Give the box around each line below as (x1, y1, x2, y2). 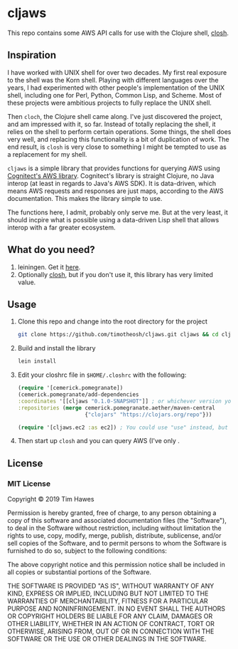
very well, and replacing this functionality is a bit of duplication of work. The (7, 135, 229, 143)
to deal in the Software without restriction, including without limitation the (7, 524, 222, 532)
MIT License (7, 479, 51, 489)
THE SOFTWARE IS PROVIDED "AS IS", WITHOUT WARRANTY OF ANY (7, 582, 215, 591)
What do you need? (7, 244, 96, 256)
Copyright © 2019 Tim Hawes (7, 495, 94, 504)
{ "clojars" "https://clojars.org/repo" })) (85, 411, 212, 418)
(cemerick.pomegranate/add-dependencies (17, 391, 139, 398)
